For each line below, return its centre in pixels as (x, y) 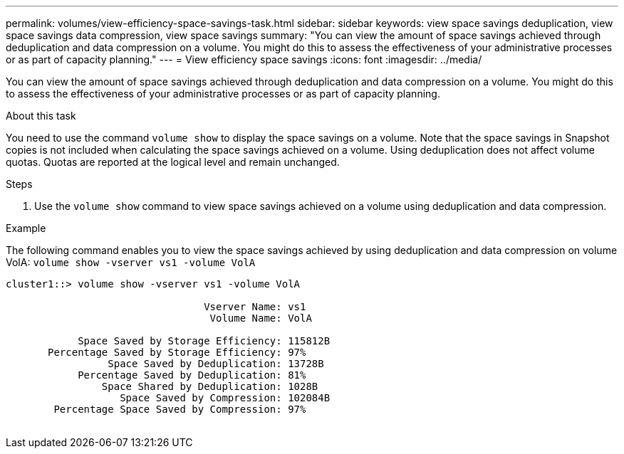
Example (26, 228)
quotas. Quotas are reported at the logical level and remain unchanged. (173, 162)
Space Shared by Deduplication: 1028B (210, 386)
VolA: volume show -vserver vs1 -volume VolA (131, 262)
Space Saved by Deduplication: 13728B (216, 364)
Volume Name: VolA (261, 318)
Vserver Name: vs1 (255, 307)
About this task (41, 116)
